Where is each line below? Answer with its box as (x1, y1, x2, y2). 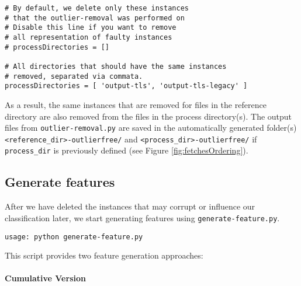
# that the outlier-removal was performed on (5, 13, 185, 22)
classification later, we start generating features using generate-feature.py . (5, 211, 280, 224)
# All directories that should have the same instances (5, 62, 227, 71)
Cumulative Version (5, 272, 86, 284)
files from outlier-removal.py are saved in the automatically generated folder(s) (5, 121, 297, 134)
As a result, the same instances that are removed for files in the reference (5, 98, 267, 110)
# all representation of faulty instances (5, 33, 172, 41)
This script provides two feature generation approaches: (5, 249, 203, 261)
